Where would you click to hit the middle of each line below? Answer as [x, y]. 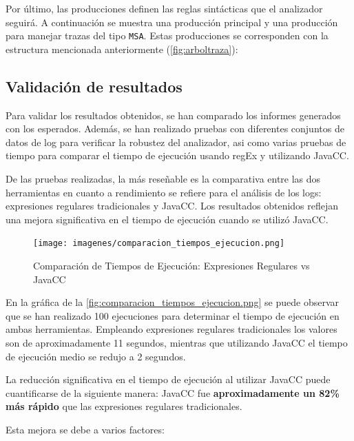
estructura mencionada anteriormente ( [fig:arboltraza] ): [122, 49]
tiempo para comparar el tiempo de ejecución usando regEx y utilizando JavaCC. [177, 155]
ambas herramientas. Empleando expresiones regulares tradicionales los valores [171, 329]
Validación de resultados [94, 86]
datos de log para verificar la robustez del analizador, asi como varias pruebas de [176, 142]
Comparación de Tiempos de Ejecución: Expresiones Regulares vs [171, 266]
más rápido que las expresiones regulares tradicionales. [124, 406]
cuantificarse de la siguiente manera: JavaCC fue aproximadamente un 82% [173, 392]
